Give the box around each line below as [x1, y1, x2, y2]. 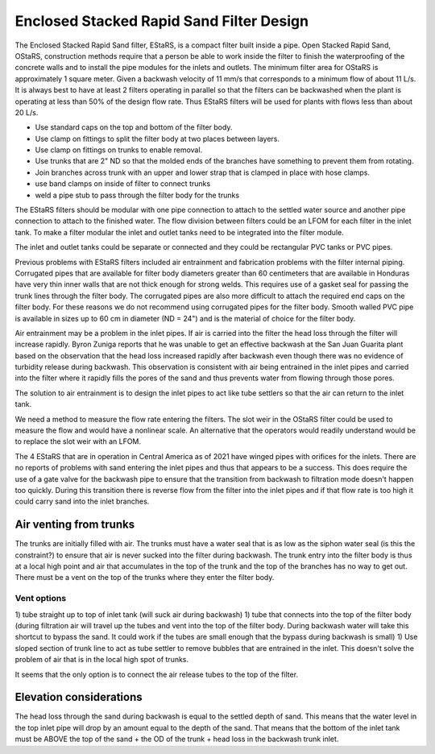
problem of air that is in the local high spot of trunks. [14, 655, 189, 665]
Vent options [14, 593, 67, 604]
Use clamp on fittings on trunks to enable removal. [35, 145, 203, 155]
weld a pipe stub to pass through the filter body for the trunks [35, 190, 240, 200]
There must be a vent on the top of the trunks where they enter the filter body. [14, 573, 275, 582]
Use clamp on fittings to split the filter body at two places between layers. [35, 134, 280, 143]
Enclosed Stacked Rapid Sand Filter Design [14, 12, 309, 30]
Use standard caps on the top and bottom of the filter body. [35, 122, 233, 132]
